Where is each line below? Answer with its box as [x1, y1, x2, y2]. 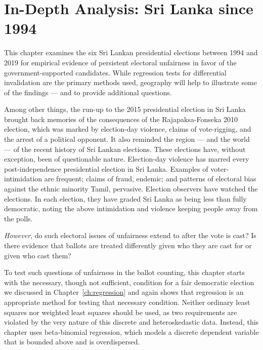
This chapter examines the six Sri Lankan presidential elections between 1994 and [4, 47, 258, 58]
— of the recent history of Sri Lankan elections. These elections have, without [4, 143, 246, 154]
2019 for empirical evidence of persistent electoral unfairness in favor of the [4, 57, 237, 67]
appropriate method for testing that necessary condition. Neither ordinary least [4, 296, 250, 307]
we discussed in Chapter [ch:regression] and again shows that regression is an [4, 287, 244, 297]
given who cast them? [4, 250, 71, 260]
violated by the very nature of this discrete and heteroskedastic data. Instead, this [4, 317, 259, 327]
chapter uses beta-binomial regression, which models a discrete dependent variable [4, 326, 259, 337]
